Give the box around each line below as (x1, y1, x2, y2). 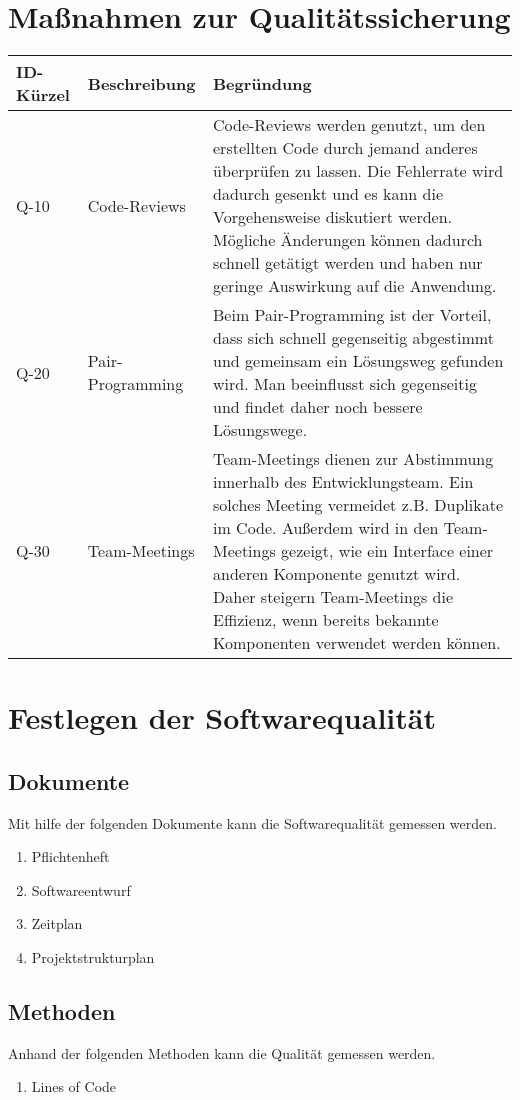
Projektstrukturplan (31, 947, 155, 968)
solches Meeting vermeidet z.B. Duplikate (213, 493, 503, 517)
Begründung (213, 71, 312, 95)
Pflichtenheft (31, 846, 110, 867)
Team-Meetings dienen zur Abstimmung (213, 447, 494, 471)
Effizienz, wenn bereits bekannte (213, 608, 439, 632)
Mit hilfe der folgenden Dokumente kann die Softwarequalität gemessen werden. (8, 812, 497, 833)
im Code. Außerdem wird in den (213, 516, 439, 540)
